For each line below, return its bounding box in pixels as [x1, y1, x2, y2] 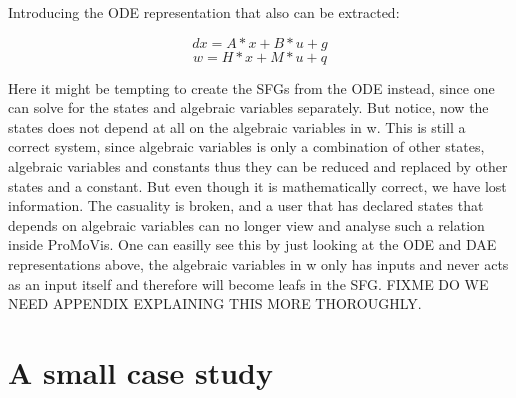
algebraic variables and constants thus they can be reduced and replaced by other [8, 155, 508, 176]
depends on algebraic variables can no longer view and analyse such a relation [8, 214, 485, 235]
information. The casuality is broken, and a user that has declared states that [8, 195, 484, 216]
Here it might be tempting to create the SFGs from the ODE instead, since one [8, 77, 495, 98]
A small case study [8, 351, 273, 392]
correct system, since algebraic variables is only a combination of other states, [8, 136, 485, 157]
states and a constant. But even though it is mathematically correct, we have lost [8, 175, 507, 196]
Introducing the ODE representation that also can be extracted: [8, 2, 400, 22]
